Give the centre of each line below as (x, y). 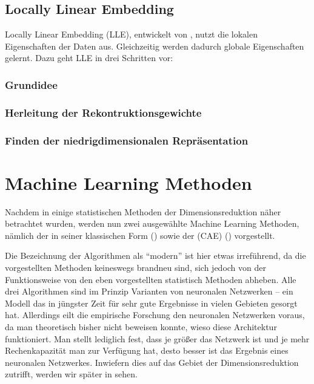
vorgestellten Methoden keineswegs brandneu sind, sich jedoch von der (136, 268)
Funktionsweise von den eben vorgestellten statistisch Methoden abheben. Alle (151, 279)
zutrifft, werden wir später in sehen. (71, 374)
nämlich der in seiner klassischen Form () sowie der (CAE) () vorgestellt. (140, 235)
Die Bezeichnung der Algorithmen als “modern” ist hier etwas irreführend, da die (155, 255)
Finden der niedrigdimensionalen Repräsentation (127, 140)
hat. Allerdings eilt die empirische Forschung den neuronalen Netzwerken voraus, (155, 315)
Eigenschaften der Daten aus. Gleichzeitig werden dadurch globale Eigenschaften (155, 46)
